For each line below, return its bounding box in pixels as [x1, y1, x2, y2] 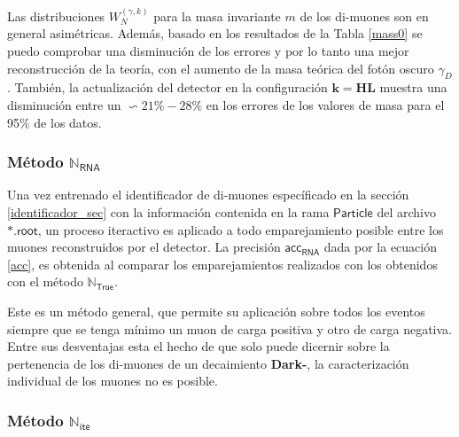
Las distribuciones [7, 6, 105, 25]
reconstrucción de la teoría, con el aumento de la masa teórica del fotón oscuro [7, 59, 434, 77]
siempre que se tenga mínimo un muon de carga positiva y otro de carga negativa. [7, 319, 453, 338]
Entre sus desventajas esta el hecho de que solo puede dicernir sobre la [7, 337, 390, 355]
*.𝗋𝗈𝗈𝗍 [7, 224, 38, 238]
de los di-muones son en [300, 6, 429, 25]
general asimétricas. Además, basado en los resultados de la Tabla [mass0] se [7, 24, 423, 43]
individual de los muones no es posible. [7, 371, 218, 390]
